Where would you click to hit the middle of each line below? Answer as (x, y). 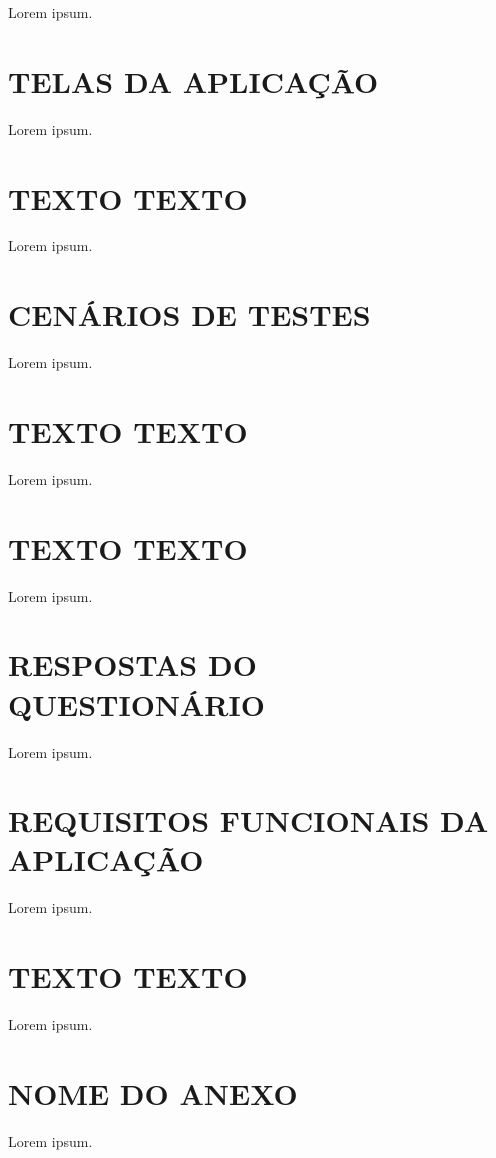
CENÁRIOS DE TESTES (189, 314)
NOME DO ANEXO (153, 1092)
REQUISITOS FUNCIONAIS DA (248, 820)
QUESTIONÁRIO (136, 703)
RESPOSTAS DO (132, 664)
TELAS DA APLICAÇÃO (193, 80)
